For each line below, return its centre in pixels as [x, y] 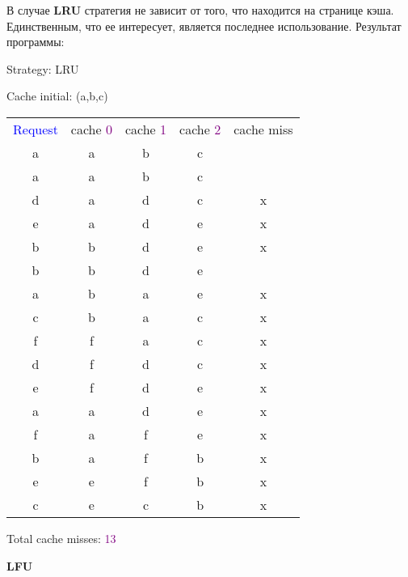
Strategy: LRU [43, 68]
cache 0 [91, 129]
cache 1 [146, 129]
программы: [36, 42]
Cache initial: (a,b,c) [57, 96]
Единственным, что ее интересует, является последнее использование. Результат [204, 25]
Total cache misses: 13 [61, 538]
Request [36, 129]
